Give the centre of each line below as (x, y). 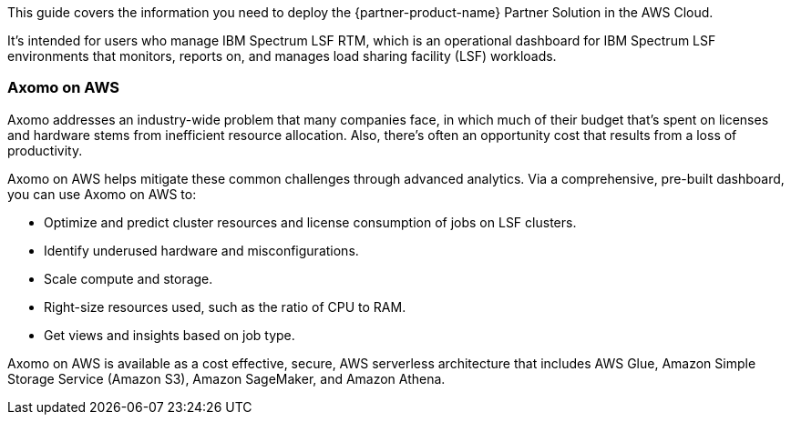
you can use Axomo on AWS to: (102, 194)
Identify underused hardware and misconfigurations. (201, 250)
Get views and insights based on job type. (169, 335)
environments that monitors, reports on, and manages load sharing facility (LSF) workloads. (282, 56)
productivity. (45, 150)
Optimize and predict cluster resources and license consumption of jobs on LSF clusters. (310, 222)
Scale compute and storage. (128, 278)
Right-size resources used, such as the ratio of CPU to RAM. (225, 306)
